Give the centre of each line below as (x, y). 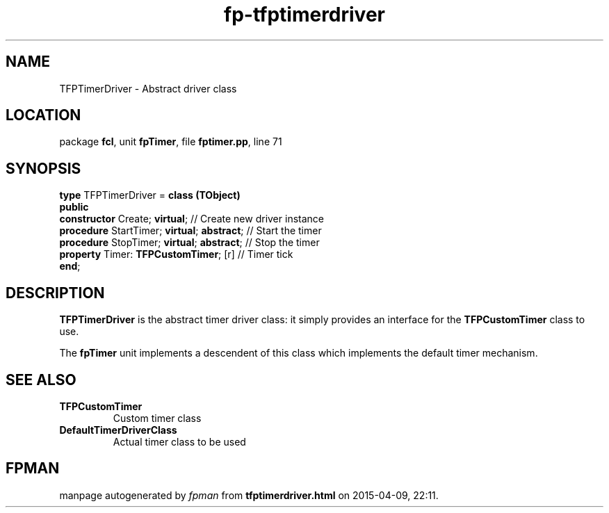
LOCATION (43, 115)
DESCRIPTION (55, 293)
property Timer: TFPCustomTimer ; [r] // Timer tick (176, 254)
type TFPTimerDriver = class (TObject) (150, 195)
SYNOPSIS (43, 168)
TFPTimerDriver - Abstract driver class (148, 88)
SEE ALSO (41, 380)
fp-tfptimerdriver (304, 15)
